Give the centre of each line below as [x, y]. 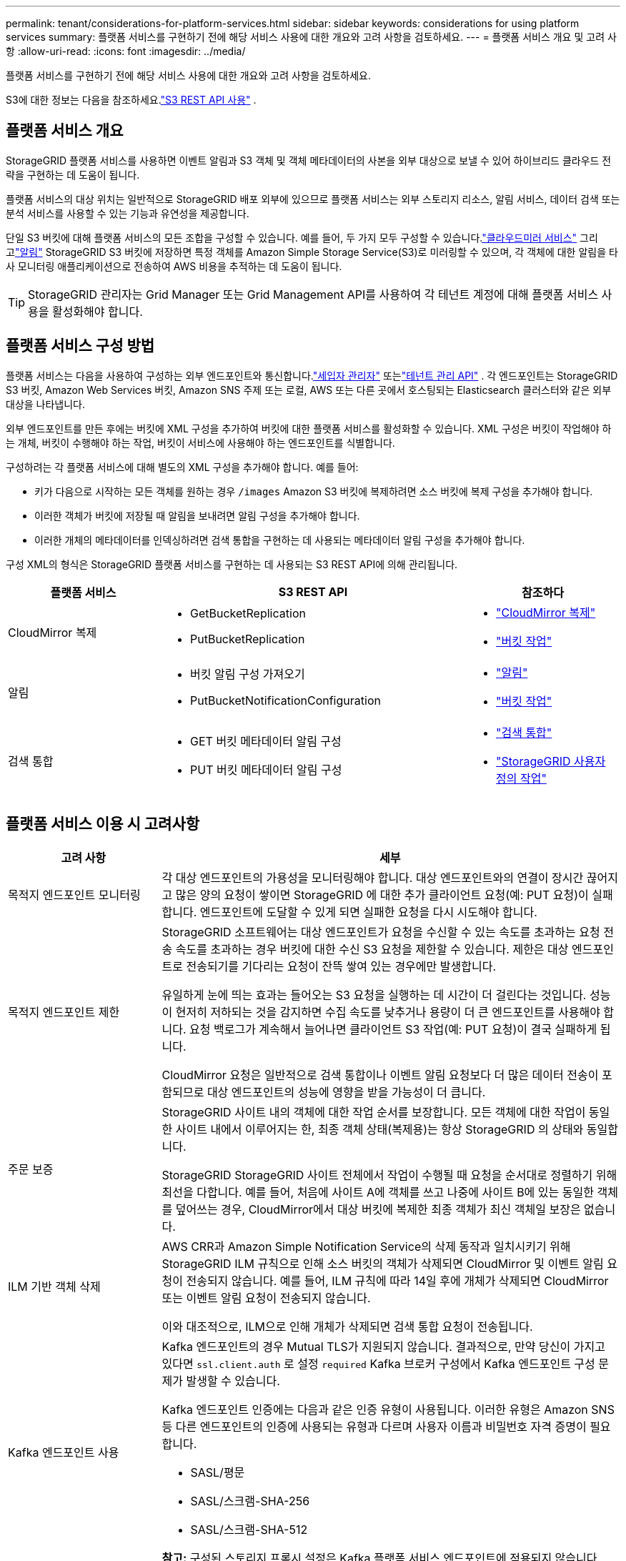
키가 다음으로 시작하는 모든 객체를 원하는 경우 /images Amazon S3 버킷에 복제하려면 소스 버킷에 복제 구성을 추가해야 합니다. [314, 491]
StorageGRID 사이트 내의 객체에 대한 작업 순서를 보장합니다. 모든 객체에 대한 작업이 [374, 1112]
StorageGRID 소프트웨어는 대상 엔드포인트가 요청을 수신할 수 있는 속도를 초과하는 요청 [381, 932]
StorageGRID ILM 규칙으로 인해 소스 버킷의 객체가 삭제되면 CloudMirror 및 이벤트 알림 [383, 1263]
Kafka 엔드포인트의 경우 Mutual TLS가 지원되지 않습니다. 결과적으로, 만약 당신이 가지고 [383, 1346]
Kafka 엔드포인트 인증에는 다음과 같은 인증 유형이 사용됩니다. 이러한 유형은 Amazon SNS [388, 1409]
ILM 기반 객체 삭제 [54, 1286]
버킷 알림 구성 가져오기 [248, 674]
